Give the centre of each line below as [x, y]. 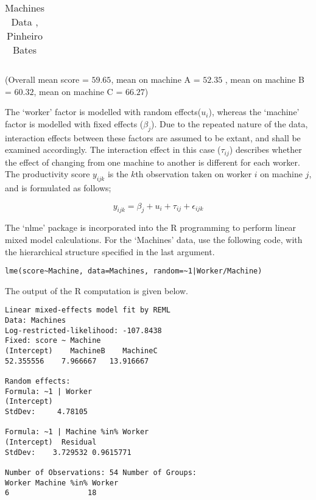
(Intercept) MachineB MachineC [81, 351]
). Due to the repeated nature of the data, [230, 123]
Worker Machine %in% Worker [62, 483]
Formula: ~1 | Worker [49, 391]
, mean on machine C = [78, 91]
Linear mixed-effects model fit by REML [88, 310]
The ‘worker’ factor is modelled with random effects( [103, 112]
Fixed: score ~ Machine [53, 341]
